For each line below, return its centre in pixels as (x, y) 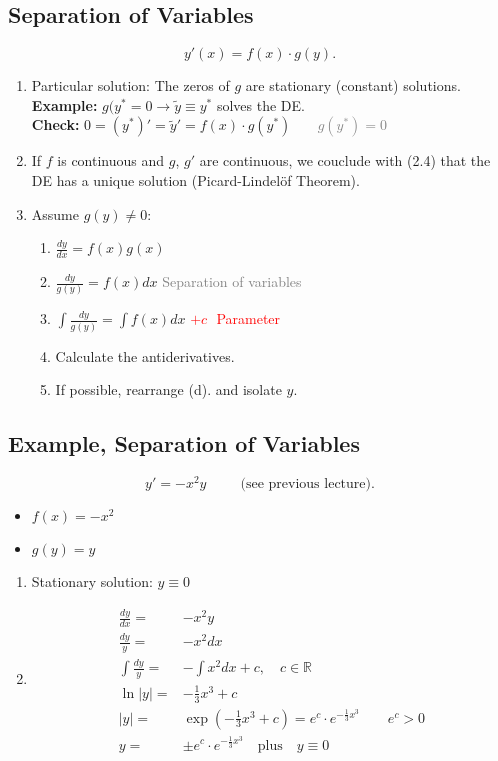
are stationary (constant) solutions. (353, 85)
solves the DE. (260, 104)
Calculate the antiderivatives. (145, 355)
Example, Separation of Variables (184, 443)
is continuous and (111, 160)
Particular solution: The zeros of (130, 85)
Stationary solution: (92, 581)
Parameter (248, 318)
